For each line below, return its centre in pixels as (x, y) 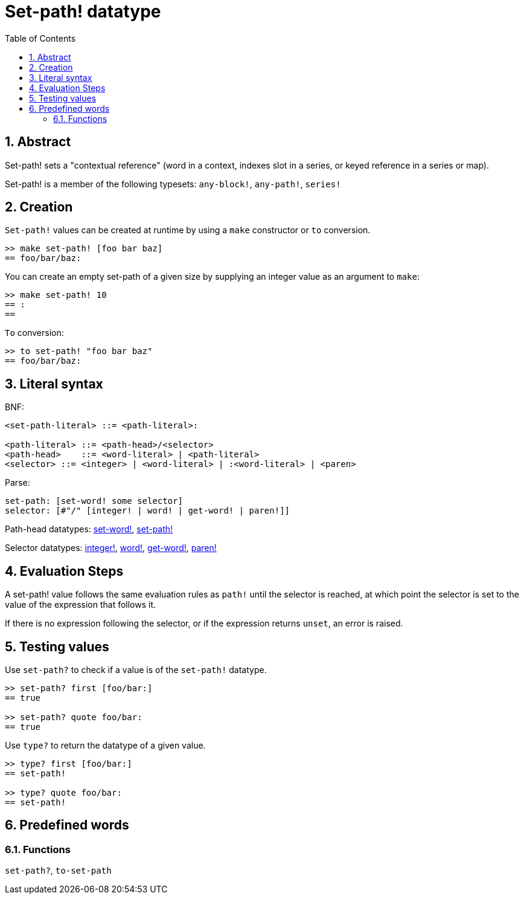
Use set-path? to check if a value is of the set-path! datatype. (136, 669)
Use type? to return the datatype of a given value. (105, 745)
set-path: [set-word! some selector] (94, 501)
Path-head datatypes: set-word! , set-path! (89, 529)
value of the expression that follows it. (81, 605)
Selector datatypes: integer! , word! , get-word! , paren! (111, 548)
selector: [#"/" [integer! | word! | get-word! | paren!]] (148, 511)
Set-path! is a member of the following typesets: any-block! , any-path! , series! (173, 184)
